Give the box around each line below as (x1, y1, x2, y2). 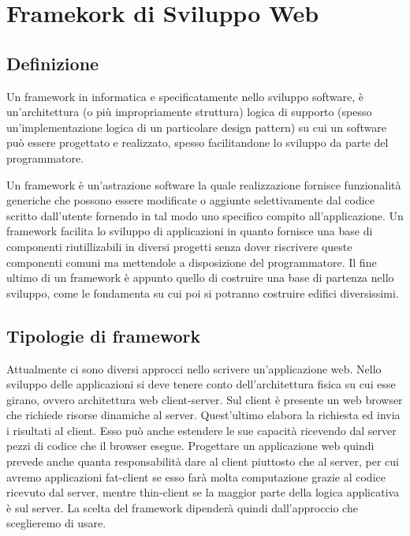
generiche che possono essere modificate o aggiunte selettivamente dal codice (6, 192, 375, 208)
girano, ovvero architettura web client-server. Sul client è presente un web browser (6, 391, 403, 407)
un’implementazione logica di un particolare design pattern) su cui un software (6, 118, 386, 135)
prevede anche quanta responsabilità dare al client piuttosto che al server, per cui (6, 453, 399, 470)
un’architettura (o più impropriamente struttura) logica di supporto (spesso (6, 103, 372, 120)
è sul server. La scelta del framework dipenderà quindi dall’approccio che (6, 499, 358, 515)
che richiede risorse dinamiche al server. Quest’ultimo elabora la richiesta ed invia (6, 407, 401, 423)
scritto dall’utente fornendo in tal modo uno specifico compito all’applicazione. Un (6, 207, 404, 223)
